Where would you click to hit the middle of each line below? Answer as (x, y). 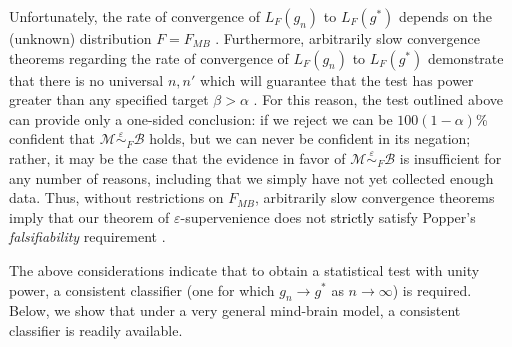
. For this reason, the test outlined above (378, 99)
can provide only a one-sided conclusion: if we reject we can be (201, 118)
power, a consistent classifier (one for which (142, 289)
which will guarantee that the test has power (336, 79)
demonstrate (465, 57)
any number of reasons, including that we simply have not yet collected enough (251, 177)
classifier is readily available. (96, 329)
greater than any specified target (109, 99)
